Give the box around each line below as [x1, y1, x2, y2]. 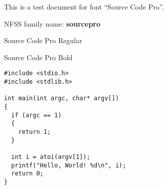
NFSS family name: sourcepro [4, 18, 101, 29]
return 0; [11, 170, 44, 177]
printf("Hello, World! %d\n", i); [11, 161, 126, 169]
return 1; [18, 128, 51, 135]
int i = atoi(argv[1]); [11, 153, 90, 160]
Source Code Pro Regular [4, 35, 82, 46]
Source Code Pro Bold [4, 52, 73, 62]
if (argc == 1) [11, 111, 62, 119]
